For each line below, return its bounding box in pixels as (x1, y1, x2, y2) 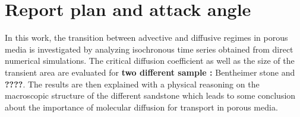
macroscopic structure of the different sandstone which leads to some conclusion (5, 89, 296, 102)
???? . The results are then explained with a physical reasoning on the (5, 77, 260, 90)
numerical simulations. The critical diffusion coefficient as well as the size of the (5, 54, 295, 67)
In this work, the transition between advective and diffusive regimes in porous (5, 31, 288, 44)
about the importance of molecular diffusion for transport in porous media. (5, 100, 278, 113)
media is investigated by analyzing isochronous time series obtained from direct (5, 43, 293, 55)
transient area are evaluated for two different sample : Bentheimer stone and (5, 66, 295, 78)
